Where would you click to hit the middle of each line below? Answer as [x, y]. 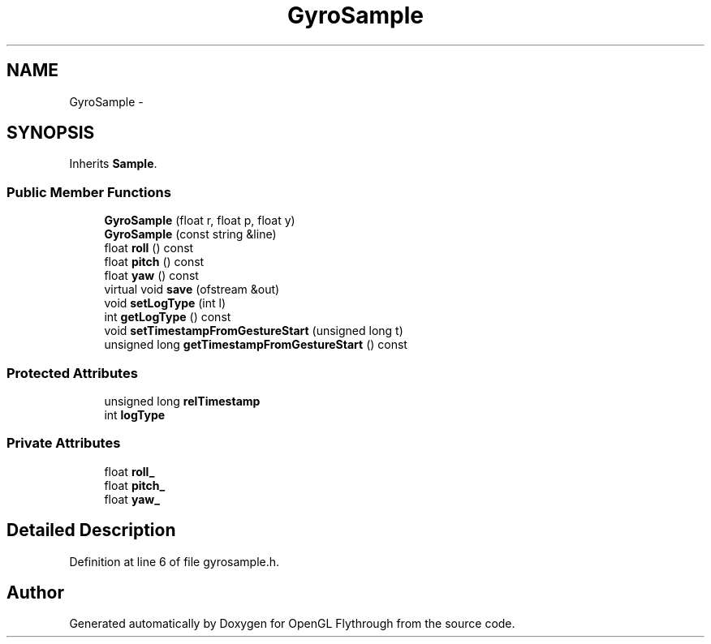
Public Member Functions [89, 192]
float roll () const [149, 248]
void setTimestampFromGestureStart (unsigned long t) [254, 331]
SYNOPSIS [51, 133]
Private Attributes [64, 443]
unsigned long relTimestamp [182, 401]
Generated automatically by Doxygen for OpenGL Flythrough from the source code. [292, 624]
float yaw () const [151, 276]
